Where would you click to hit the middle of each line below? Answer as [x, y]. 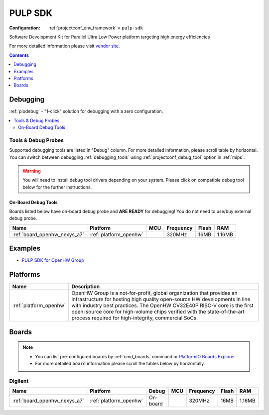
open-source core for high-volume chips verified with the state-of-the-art [158, 312]
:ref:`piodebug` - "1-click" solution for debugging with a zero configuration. [86, 111]
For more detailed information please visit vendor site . [65, 46]
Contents [19, 55]
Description [86, 287]
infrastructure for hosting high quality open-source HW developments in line [161, 300]
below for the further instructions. [57, 187]
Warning [32, 171]
